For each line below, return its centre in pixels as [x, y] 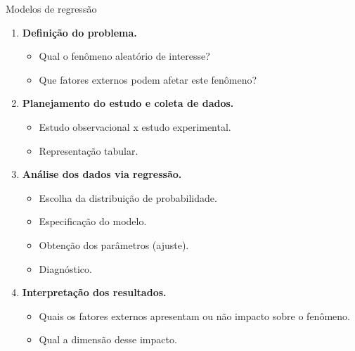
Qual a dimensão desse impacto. [108, 339]
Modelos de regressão [51, 8]
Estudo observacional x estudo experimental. [135, 126]
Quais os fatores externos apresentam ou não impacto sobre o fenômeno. [194, 315]
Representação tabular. [89, 150]
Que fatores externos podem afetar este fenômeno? [148, 79]
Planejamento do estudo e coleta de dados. [128, 103]
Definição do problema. [79, 32]
